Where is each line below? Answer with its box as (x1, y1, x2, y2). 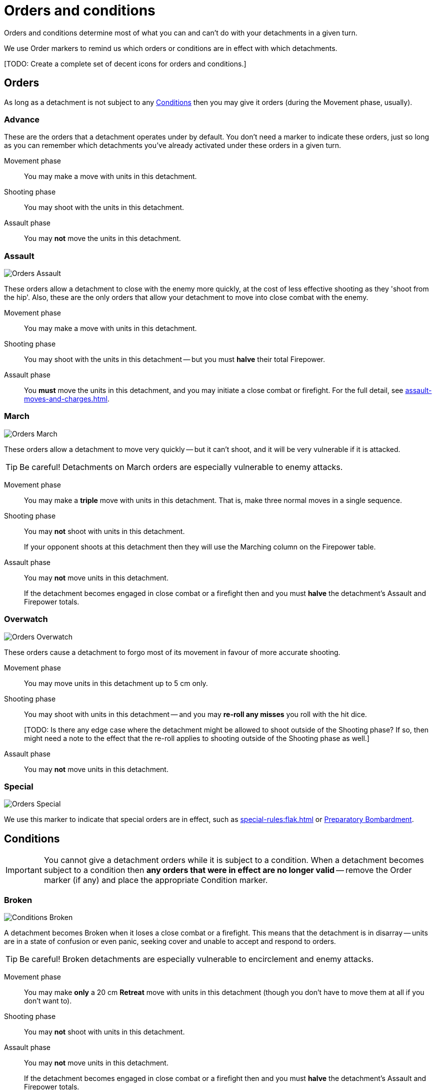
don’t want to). (24, 996, 72, 1005)
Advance (4, 114, 40, 124)
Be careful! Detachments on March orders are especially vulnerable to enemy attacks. (19, 461, 343, 472)
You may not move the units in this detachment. (24, 234, 181, 243)
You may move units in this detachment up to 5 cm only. (24, 678, 208, 687)
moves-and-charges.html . (24, 394, 110, 403)
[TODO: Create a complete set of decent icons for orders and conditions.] (4, 59, 246, 68)
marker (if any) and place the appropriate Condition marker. (43, 875, 268, 885)
